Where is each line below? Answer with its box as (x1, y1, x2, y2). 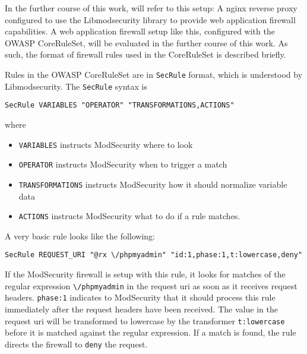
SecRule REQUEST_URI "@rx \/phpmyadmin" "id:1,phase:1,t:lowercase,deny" (5, 251, 303, 260)
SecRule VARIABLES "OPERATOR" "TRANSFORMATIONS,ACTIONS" (5, 101, 235, 110)
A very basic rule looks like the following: (5, 229, 156, 242)
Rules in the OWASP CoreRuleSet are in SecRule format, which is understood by (5, 68, 303, 80)
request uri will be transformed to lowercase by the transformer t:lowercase (5, 314, 285, 327)
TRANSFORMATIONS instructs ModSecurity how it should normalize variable (18, 178, 287, 190)
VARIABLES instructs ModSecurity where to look (18, 138, 193, 150)
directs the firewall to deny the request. (5, 337, 148, 350)
